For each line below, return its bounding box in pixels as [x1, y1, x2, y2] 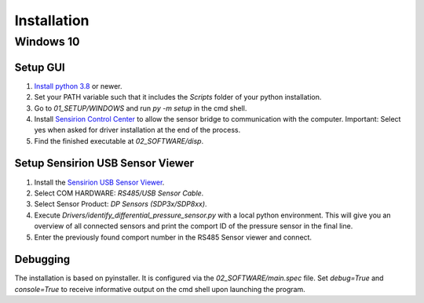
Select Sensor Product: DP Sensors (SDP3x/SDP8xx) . [34, 199, 207, 209]
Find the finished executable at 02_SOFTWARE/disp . [34, 136, 204, 145]
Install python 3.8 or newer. [34, 81, 122, 90]
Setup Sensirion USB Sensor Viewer [14, 157, 194, 170]
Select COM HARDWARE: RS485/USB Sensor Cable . [34, 188, 204, 198]
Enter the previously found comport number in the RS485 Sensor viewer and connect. [34, 232, 313, 242]
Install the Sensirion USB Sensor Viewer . [34, 177, 165, 187]
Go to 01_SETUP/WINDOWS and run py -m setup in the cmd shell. [34, 103, 247, 113]
